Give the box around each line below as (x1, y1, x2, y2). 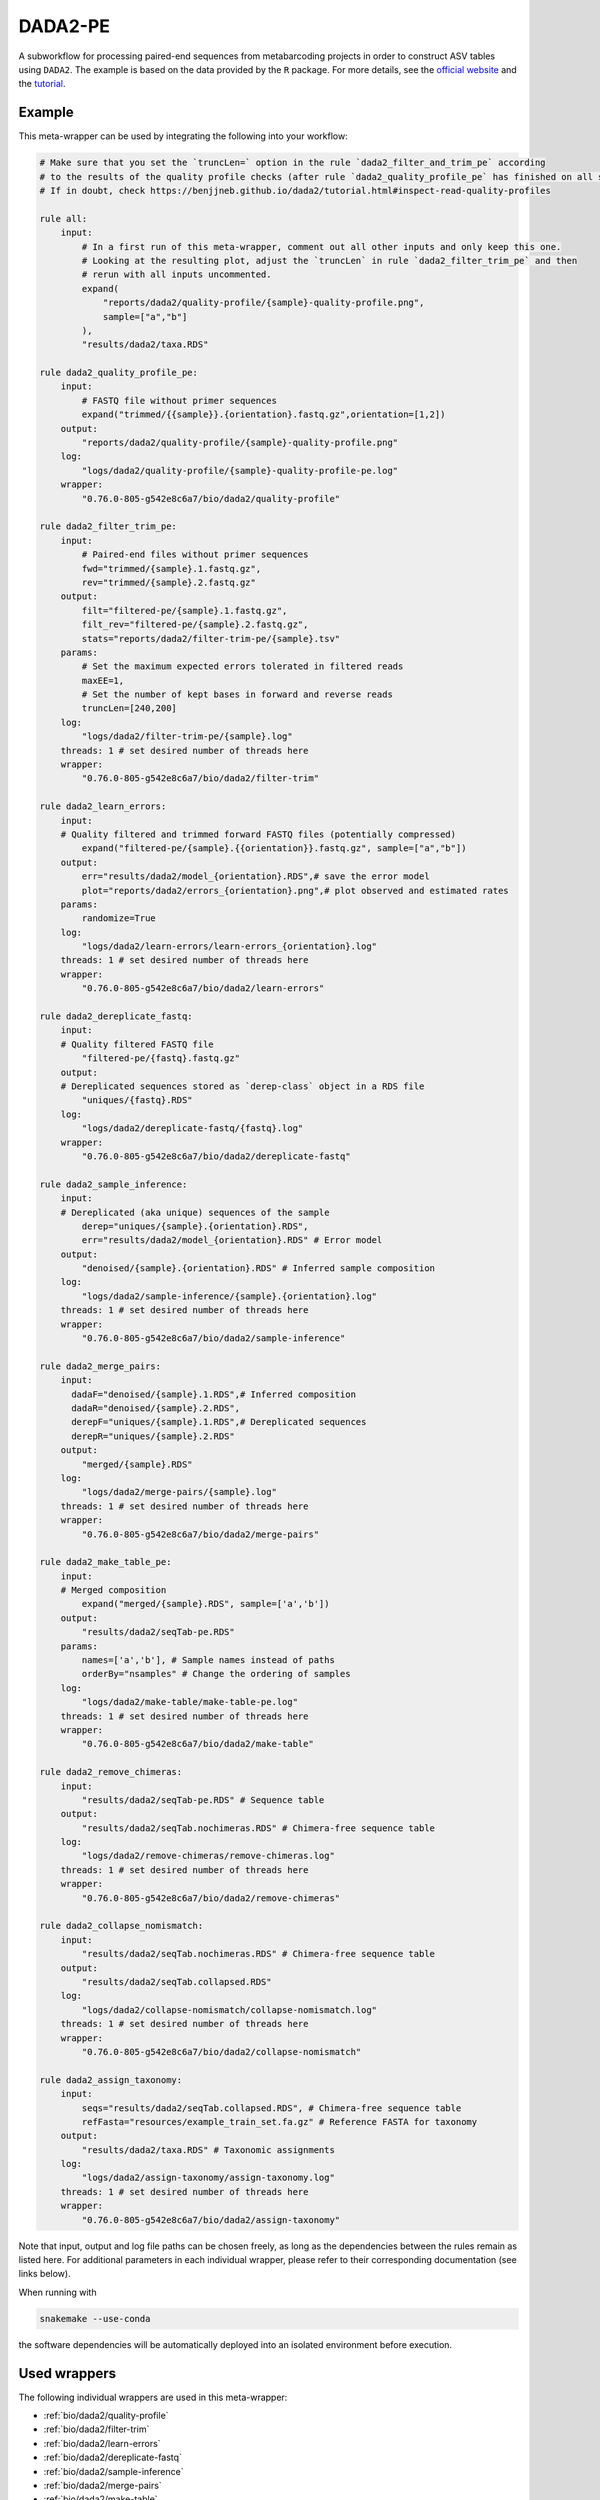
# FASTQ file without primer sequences (81, 395, 277, 406)
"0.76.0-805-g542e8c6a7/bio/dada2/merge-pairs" (81, 1528, 320, 1540)
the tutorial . (18, 78, 66, 90)
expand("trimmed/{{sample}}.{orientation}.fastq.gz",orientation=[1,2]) (81, 409, 446, 420)
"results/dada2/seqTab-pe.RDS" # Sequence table (81, 1794, 325, 1805)
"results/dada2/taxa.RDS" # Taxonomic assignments (81, 2144, 335, 2155)
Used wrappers (18, 2365, 117, 2382)
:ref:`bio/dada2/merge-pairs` (43, 2480, 162, 2492)
